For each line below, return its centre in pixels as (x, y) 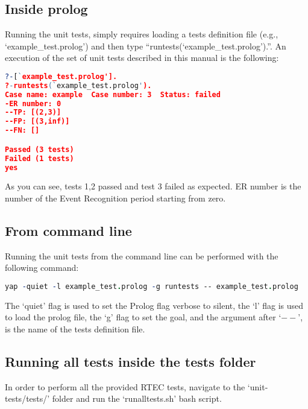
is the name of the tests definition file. (75, 329)
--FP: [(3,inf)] (37, 122)
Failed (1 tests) (39, 158)
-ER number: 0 (33, 103)
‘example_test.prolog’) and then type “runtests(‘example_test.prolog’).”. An (146, 46)
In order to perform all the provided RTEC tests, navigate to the (125, 386)
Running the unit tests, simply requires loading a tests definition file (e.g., (142, 34)
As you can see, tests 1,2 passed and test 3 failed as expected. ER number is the (153, 186)
